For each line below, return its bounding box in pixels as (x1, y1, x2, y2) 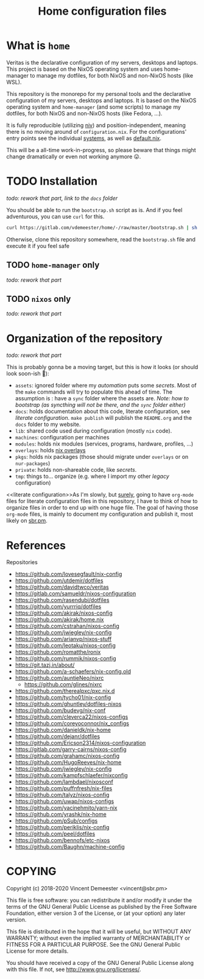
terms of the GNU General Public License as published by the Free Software (6, 903, 197, 911)
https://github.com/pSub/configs (15, 817, 98, 824)
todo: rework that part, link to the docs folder (6, 194, 118, 202)
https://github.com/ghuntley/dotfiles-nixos (15, 700, 122, 708)
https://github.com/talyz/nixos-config (15, 791, 110, 799)
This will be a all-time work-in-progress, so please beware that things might (6, 146, 196, 153)
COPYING (6, 865, 57, 878)
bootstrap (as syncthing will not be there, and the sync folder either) (15, 402, 186, 409)
